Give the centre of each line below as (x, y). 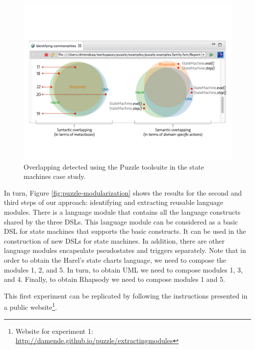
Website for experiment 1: (54, 331)
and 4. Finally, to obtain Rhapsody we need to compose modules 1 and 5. (115, 279)
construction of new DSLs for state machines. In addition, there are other (115, 240)
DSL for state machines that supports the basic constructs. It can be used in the (125, 231)
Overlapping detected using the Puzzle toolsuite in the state (114, 166)
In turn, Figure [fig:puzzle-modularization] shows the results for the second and (123, 192)
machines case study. (55, 176)
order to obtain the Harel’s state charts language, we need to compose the (115, 260)
